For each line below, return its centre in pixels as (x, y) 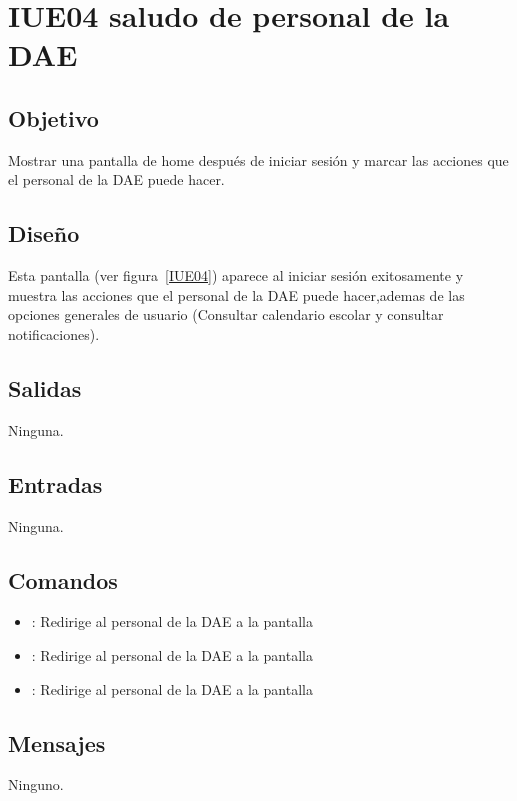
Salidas (45, 387)
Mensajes (57, 742)
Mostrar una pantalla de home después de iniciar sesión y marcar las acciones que (258, 159)
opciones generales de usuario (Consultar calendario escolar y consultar (226, 314)
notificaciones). (54, 333)
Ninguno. (36, 784)
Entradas (55, 483)
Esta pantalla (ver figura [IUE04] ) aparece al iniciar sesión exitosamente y (236, 275)
